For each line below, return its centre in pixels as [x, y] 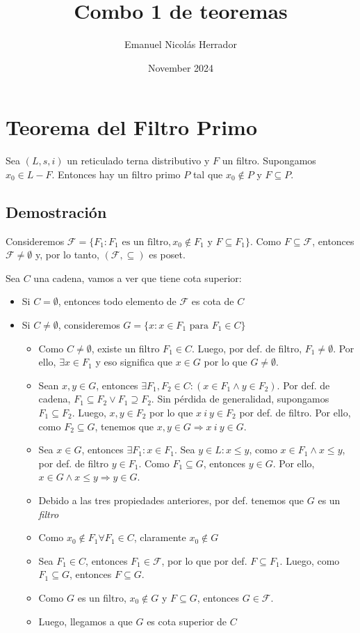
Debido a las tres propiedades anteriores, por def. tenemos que [171, 500]
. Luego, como [310, 560]
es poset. [167, 255]
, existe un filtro [125, 348]
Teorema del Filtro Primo [131, 127]
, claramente [160, 537]
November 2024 [181, 67]
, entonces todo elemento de [117, 301]
